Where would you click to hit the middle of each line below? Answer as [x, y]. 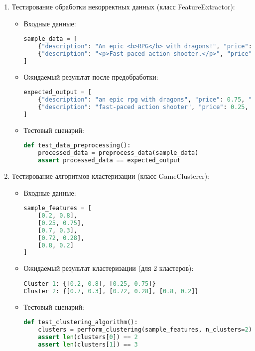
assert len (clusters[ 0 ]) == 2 [88, 337]
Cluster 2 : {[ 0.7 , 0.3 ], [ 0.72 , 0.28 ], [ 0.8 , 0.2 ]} [111, 291]
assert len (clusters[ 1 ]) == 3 [88, 344]
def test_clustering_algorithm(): [81, 322]
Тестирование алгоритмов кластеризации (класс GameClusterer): [110, 176]
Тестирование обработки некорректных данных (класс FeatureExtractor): [123, 6]
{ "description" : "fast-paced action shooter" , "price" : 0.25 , [143, 107]
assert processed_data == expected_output [109, 161]
